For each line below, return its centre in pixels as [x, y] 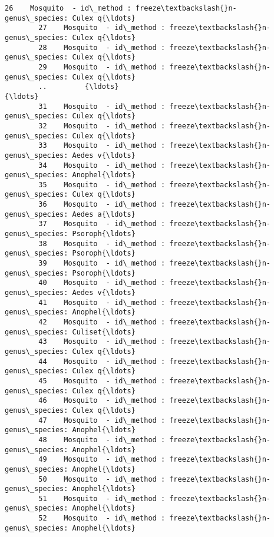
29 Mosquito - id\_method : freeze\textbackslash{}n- [155, 67]
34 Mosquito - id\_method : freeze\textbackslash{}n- [155, 165]
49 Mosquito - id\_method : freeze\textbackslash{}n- [155, 460]
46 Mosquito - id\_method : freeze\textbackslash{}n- [155, 401]
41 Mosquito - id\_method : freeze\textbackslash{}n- [155, 302]
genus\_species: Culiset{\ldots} [70, 332]
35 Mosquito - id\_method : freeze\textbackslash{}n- [155, 185]
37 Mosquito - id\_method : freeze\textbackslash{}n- [155, 224]
